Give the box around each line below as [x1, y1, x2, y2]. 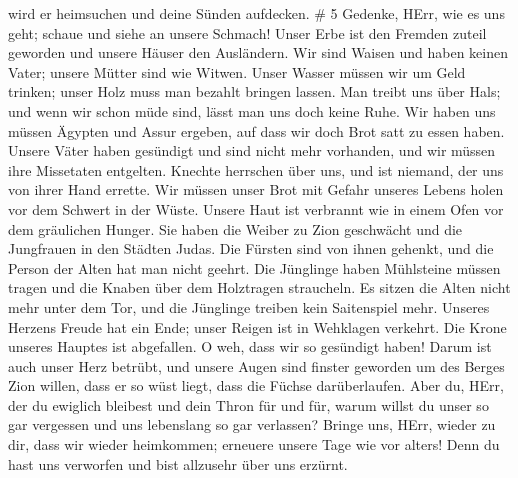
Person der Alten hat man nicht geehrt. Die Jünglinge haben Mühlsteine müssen [8, 257, 501, 278]
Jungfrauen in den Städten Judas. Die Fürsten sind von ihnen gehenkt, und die [8, 238, 494, 259]
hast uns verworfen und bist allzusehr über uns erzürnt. [8, 453, 348, 474]
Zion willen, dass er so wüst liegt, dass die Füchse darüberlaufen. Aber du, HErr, [8, 375, 504, 396]
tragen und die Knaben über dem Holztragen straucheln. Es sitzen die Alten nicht [8, 277, 511, 298]
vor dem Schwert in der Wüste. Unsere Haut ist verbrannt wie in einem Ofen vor [8, 198, 504, 219]
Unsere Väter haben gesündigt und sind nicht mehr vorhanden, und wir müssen [8, 140, 496, 161]
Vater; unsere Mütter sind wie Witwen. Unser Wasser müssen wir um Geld [8, 61, 466, 82]
